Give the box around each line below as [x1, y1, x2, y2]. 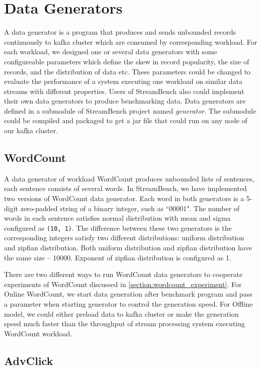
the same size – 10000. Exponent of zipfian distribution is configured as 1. [4, 252, 231, 262]
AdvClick [4, 352, 53, 368]
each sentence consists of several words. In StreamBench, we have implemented [4, 183, 247, 194]
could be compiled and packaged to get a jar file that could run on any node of [4, 115, 247, 126]
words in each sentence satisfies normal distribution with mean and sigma [4, 213, 231, 223]
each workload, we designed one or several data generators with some [4, 46, 217, 57]
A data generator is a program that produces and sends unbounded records [4, 27, 236, 37]
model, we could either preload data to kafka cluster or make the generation [4, 308, 239, 319]
